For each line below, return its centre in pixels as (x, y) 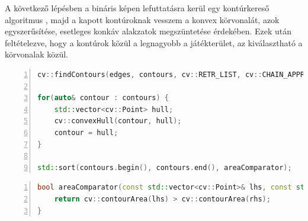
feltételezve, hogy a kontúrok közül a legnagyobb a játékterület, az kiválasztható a (154, 42)
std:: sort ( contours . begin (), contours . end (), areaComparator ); (165, 167)
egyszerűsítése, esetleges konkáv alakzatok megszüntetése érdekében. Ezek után (148, 31)
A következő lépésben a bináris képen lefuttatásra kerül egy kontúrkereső (137, 8)
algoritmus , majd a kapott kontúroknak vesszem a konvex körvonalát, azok (142, 19)
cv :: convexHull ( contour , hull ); (118, 121)
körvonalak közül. (37, 54)
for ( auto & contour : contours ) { (103, 98)
